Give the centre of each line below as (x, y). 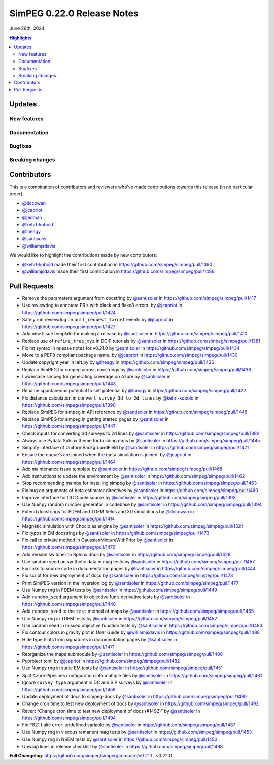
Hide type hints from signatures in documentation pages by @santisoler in (99, 639)
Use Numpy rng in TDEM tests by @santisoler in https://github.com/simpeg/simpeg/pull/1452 (120, 618)
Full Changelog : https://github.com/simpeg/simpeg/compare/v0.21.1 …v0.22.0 (91, 756)
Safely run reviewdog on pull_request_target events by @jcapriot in (97, 320)
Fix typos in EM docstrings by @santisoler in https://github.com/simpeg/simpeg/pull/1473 (116, 533)
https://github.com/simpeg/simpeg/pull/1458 (69, 689)
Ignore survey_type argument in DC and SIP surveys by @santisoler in (97, 682)
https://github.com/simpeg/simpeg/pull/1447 (69, 426)
